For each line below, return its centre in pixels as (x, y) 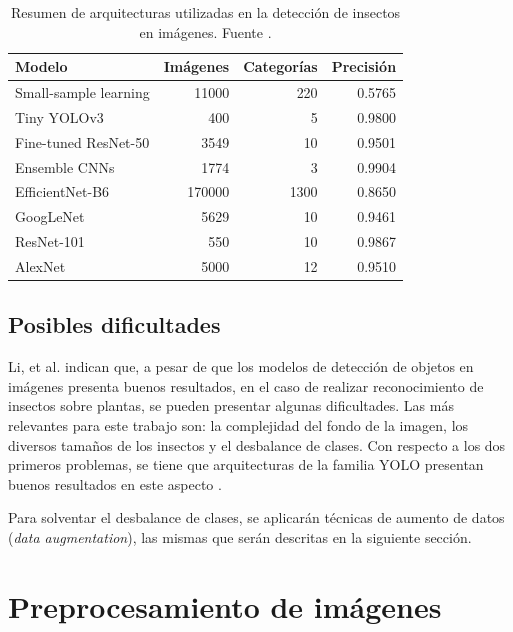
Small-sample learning (82, 92)
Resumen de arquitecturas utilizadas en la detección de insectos (205, 12)
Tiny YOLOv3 (59, 116)
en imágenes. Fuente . (205, 31)
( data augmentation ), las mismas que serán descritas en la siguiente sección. (240, 536)
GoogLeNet (50, 216)
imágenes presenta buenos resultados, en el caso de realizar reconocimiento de (246, 385)
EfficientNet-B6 (62, 191)
